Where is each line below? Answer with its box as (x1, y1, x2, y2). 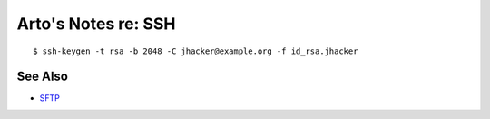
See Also (16, 69, 68, 84)
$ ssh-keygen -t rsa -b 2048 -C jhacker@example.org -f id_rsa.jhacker (33, 45, 358, 56)
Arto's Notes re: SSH (16, 14, 176, 34)
